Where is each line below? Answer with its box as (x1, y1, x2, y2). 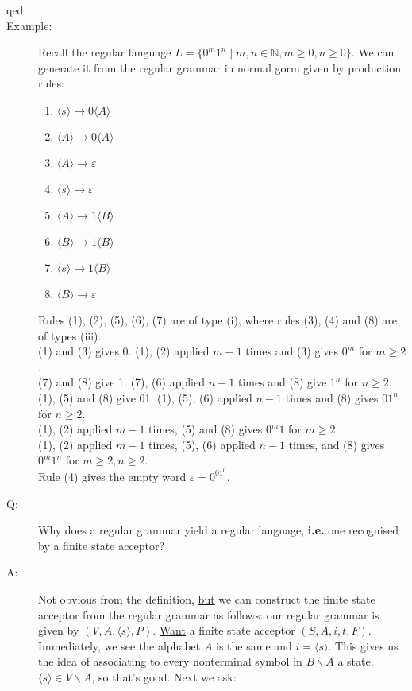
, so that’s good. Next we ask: (91, 668, 237, 685)
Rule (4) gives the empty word (38, 468, 187, 484)
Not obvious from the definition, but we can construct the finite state (38, 590, 375, 607)
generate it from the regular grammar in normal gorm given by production (38, 59, 401, 76)
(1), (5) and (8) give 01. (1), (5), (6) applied (38, 389, 252, 406)
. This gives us (328, 637, 399, 654)
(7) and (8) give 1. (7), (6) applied (38, 374, 206, 390)
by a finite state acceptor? (38, 537, 165, 553)
